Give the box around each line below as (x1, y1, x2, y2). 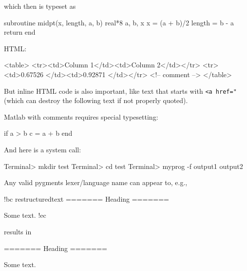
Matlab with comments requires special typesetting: (4, 111, 158, 122)
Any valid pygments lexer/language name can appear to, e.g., (4, 177, 188, 188)
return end (4, 27, 36, 37)
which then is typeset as (4, 1, 76, 11)
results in (4, 226, 32, 236)
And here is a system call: (4, 145, 81, 154)
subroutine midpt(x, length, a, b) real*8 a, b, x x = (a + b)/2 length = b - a (4, 17, 234, 27)
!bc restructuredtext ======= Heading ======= (4, 193, 169, 204)
